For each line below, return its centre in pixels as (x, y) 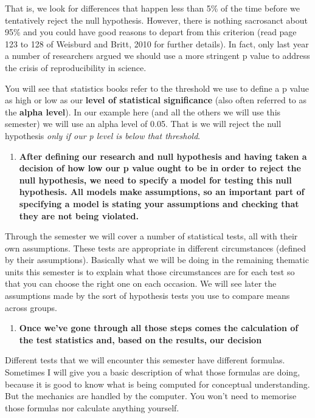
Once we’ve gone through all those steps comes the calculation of (159, 328)
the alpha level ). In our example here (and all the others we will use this (143, 111)
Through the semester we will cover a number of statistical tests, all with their (151, 236)
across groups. (31, 307)
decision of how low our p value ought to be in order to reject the (160, 168)
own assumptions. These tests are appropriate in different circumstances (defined (156, 248)
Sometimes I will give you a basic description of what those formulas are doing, (153, 372)
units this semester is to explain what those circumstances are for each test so (150, 271)
